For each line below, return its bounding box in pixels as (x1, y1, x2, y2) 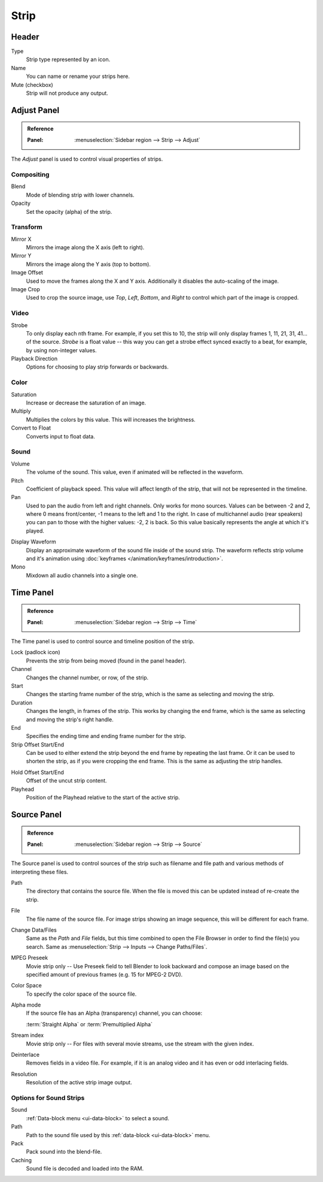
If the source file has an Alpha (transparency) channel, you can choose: (26, 1009, 203, 1017)
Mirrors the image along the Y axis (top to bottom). (26, 261, 151, 268)
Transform (11, 223, 43, 231)
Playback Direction (11, 355, 58, 362)
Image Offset (11, 269, 43, 276)
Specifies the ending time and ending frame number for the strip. (26, 733, 187, 740)
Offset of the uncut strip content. (26, 777, 107, 784)
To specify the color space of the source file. (26, 990, 137, 997)
